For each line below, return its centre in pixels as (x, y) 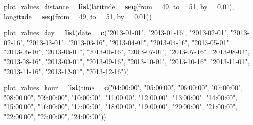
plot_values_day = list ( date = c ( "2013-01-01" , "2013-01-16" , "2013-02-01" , (116, 33)
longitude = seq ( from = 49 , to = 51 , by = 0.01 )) (78, 16)
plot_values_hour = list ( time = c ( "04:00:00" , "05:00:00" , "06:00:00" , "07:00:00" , (124, 87)
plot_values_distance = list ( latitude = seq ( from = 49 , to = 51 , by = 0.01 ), (119, 6)
